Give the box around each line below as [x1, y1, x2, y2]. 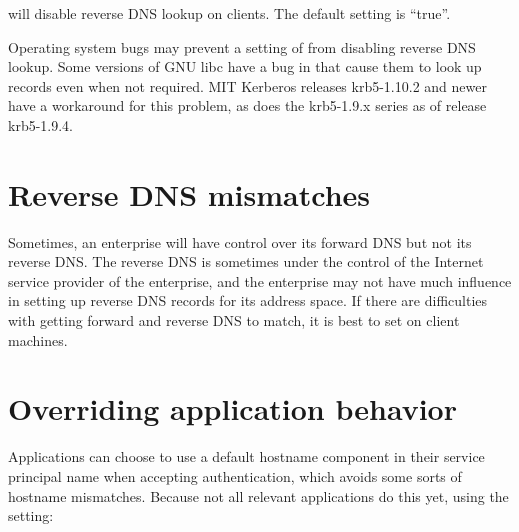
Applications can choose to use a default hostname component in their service [8, 446, 485, 467]
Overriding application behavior [8, 388, 457, 429]
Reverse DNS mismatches [8, 173, 370, 214]
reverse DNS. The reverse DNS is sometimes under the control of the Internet [8, 251, 484, 272]
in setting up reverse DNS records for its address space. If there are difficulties [8, 290, 488, 311]
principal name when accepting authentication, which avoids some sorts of [8, 465, 462, 486]
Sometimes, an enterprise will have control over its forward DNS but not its [8, 231, 472, 252]
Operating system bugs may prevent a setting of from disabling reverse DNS [8, 36, 476, 57]
